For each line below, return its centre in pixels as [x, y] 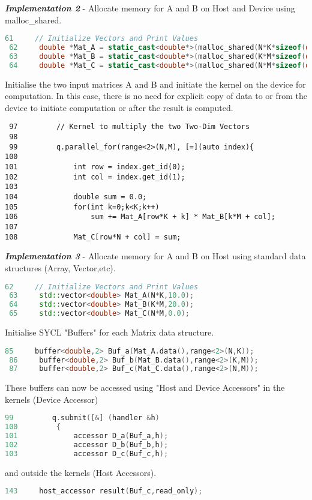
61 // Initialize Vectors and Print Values [102, 39]
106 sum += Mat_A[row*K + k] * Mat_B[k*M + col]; [140, 217]
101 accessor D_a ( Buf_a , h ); [87, 436]
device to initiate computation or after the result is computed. [119, 107]
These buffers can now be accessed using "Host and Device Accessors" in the [145, 387]
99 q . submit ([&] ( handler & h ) [82, 418]
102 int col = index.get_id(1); [95, 177]
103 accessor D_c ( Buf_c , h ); [87, 453]
